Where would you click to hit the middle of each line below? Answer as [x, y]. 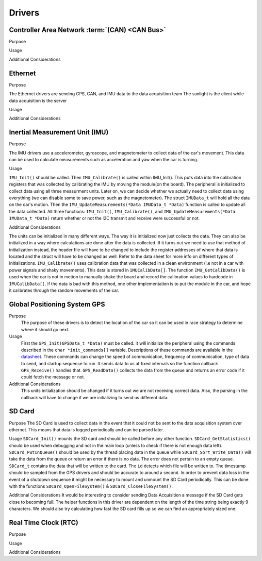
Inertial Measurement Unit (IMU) [59, 132]
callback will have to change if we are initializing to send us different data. [95, 397]
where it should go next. [45, 329]
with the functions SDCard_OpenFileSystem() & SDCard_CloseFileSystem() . [91, 486]
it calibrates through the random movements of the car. [64, 290]
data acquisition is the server [38, 101]
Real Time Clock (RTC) [44, 523]
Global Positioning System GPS [57, 304]
